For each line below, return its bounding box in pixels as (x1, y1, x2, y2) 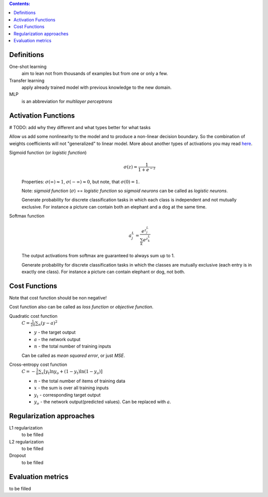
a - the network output (34, 336, 81, 342)
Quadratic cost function (9, 313, 58, 319)
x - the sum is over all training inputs (34, 385, 109, 391)
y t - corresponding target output (34, 392, 101, 399)
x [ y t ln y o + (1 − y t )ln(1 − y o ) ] (41, 369, 103, 375)
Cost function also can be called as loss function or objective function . (9, 304, 154, 310)
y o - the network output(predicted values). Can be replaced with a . (34, 399, 171, 406)
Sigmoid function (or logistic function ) (9, 149, 87, 155)
